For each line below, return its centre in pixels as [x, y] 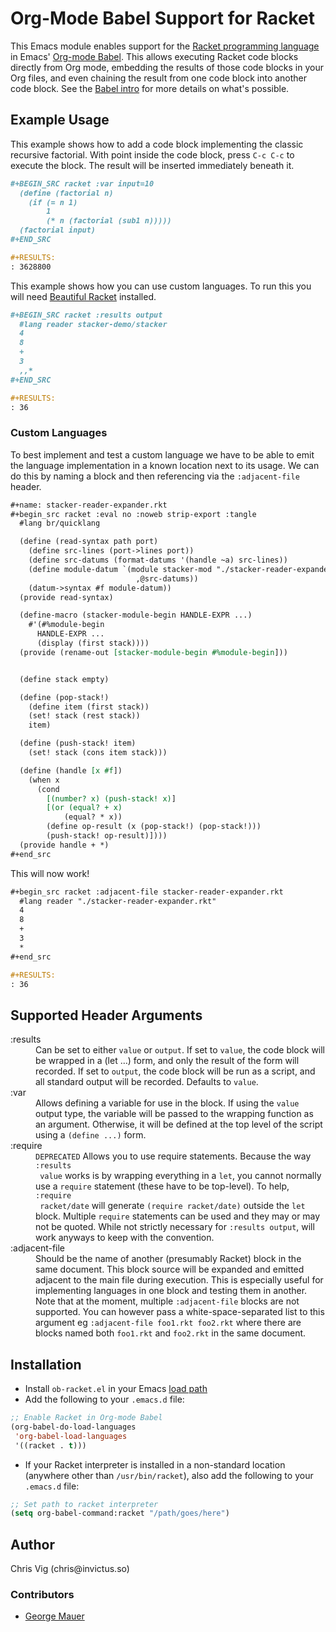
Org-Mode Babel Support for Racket [162, 18]
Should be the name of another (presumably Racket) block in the [168, 1259]
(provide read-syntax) [66, 597]
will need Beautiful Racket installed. [83, 296]
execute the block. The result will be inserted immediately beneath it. [152, 165]
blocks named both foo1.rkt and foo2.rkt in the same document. [171, 1333]
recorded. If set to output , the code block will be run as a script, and [175, 1071]
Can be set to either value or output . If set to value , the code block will [180, 1050]
